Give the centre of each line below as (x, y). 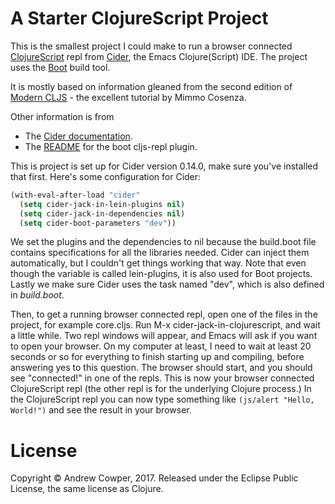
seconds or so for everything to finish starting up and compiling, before (157, 357)
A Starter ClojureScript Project (139, 18)
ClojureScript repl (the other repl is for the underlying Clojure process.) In (161, 389)
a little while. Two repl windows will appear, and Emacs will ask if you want (164, 336)
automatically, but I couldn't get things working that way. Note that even (158, 263)
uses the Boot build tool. (60, 67)
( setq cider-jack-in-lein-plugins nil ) (102, 204)
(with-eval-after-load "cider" (75, 195)
